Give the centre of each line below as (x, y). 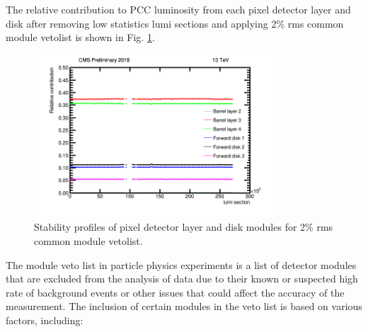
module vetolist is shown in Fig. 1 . (80, 37)
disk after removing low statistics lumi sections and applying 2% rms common (175, 23)
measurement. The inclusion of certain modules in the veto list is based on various (184, 306)
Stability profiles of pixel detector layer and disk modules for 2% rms (184, 227)
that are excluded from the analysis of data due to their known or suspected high (182, 279)
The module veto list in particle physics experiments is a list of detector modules (181, 264)
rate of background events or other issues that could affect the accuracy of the (175, 292)
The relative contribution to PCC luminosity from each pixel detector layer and (178, 9)
